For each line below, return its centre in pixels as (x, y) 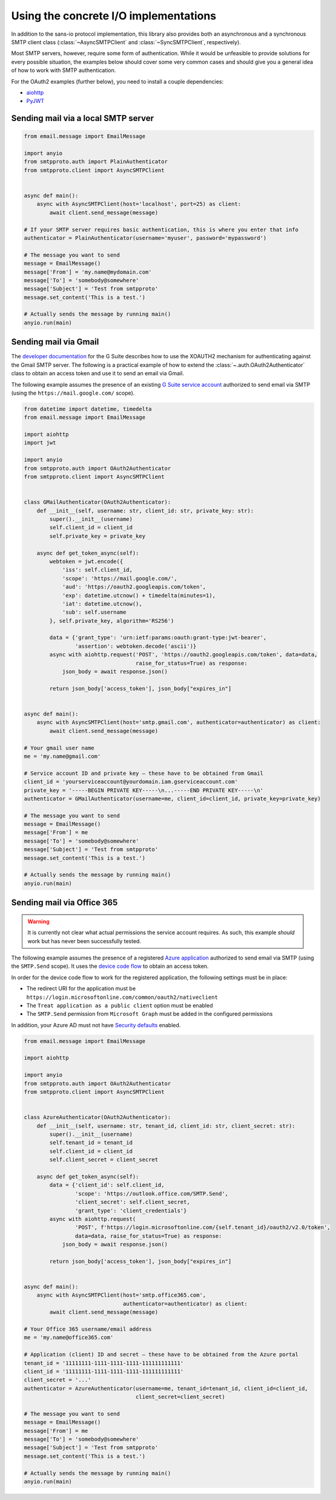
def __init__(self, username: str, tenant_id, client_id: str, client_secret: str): (166, 1126)
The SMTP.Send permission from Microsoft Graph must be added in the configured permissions (150, 1014)
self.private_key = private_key (97, 536)
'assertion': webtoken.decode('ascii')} (136, 646)
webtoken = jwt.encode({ (86, 561)
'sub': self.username (94, 612)
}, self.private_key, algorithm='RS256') (112, 621)
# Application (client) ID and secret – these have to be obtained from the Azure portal (161, 1355)
